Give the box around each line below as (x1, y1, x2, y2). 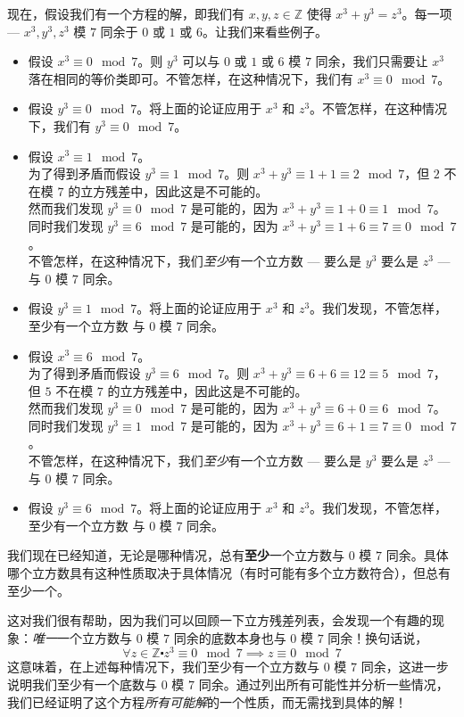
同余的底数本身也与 (173, 628, 286, 647)
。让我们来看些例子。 (202, 21, 327, 40)
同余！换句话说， (327, 628, 428, 647)
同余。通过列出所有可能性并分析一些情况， (198, 675, 449, 694)
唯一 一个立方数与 (32, 628, 132, 647)
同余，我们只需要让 (315, 52, 428, 70)
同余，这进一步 (360, 657, 449, 676)
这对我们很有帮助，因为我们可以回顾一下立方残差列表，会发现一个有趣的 (7, 611, 432, 630)
